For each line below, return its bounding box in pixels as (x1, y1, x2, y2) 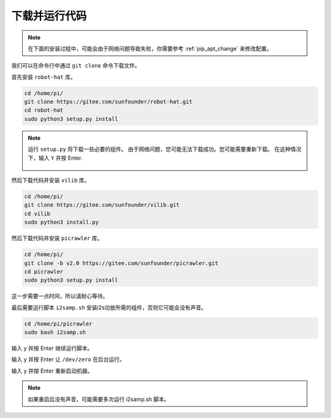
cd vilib (24, 210, 51, 217)
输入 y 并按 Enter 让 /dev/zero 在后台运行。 (11, 356, 125, 363)
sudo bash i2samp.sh (24, 329, 86, 336)
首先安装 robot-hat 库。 (11, 73, 76, 80)
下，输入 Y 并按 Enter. (28, 154, 83, 161)
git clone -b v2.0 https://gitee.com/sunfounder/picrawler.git (24, 260, 219, 266)
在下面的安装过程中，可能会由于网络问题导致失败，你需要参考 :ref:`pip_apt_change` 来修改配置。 (28, 45, 272, 52)
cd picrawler (24, 268, 64, 275)
